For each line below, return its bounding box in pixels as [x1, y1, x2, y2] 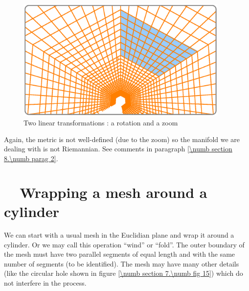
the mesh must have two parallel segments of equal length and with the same [4, 249, 235, 259]
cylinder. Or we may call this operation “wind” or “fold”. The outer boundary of [4, 239, 245, 249]
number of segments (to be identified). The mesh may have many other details [4, 258, 239, 268]
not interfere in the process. [4, 277, 87, 288]
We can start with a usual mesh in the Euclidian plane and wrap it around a [4, 229, 234, 240]
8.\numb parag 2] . [4, 153, 58, 164]
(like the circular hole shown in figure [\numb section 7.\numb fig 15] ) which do [4, 268, 243, 278]
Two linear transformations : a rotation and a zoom [23, 118, 178, 128]
